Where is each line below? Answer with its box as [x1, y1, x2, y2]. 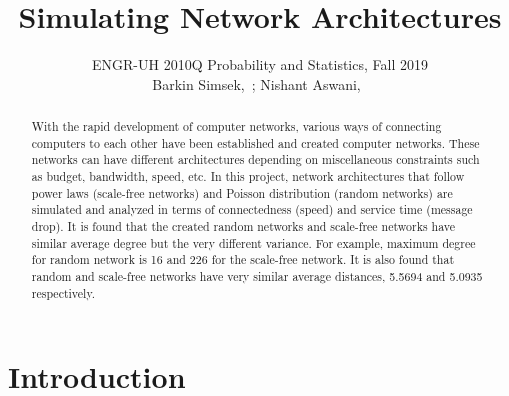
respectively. [31, 284, 95, 301]
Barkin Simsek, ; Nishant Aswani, [152, 73, 361, 94]
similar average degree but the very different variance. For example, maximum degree [31, 234, 476, 251]
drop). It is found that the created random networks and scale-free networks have [31, 218, 456, 235]
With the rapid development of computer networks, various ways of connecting [31, 118, 442, 135]
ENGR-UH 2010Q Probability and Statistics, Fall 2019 [92, 54, 428, 75]
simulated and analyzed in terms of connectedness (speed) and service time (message [31, 201, 473, 218]
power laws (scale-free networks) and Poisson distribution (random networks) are [31, 184, 453, 201]
